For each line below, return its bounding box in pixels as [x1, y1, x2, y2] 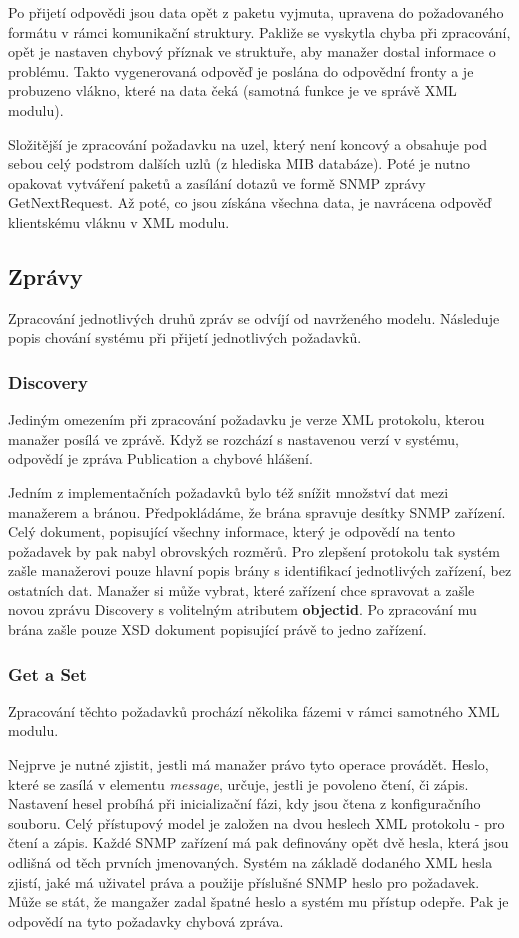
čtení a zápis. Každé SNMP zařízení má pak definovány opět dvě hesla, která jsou [8, 832, 509, 853]
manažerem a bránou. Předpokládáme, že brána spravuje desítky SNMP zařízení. [8, 501, 506, 522]
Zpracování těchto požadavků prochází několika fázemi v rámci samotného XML [8, 700, 500, 721]
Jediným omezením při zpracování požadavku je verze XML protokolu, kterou [8, 409, 485, 430]
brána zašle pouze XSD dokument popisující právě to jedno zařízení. [8, 619, 427, 640]
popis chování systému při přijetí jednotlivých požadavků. [8, 327, 362, 348]
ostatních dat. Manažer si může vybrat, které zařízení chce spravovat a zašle [8, 579, 475, 600]
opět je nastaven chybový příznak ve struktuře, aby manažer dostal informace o [8, 41, 496, 62]
